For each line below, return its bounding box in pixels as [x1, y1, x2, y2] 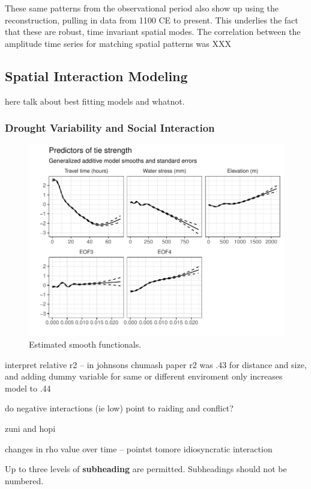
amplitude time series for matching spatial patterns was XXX [5, 37, 231, 49]
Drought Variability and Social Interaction [5, 120, 215, 135]
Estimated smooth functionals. [29, 337, 142, 350]
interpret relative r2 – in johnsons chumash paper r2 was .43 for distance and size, [5, 358, 307, 371]
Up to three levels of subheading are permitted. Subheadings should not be [5, 463, 287, 475]
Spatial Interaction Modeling [5, 66, 188, 85]
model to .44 [5, 381, 51, 394]
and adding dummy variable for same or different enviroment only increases [5, 370, 283, 383]
